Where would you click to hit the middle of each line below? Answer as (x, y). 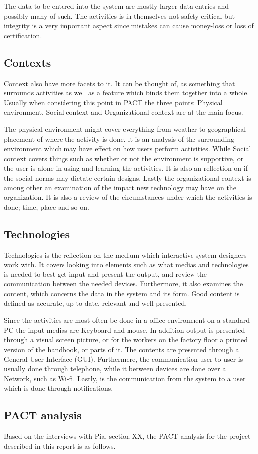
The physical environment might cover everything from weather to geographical (125, 129)
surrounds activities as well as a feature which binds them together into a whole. (127, 93)
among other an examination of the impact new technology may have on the (120, 187)
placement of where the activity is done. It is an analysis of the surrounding (119, 138)
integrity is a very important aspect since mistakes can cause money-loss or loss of (129, 26)
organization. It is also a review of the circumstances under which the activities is (128, 197)
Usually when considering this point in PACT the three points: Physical (113, 102)
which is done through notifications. (59, 388)
